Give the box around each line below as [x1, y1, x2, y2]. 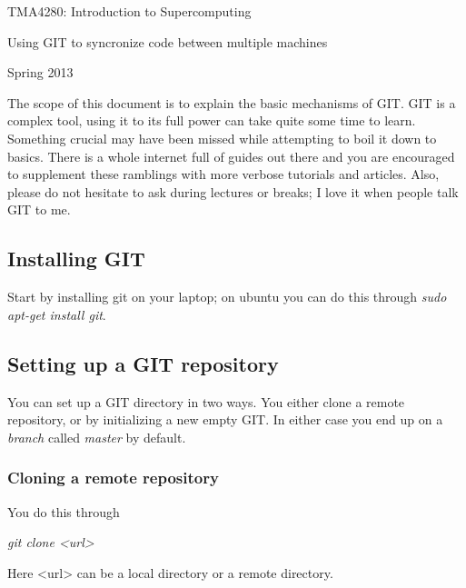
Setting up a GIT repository [7, 349, 279, 377]
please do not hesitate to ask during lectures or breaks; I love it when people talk [7, 182, 459, 201]
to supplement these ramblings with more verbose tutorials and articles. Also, [7, 164, 440, 184]
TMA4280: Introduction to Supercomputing [7, 2, 252, 20]
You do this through [7, 502, 120, 521]
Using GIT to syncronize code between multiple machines [7, 32, 328, 51]
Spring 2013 [7, 63, 74, 82]
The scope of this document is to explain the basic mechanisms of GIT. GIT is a [7, 93, 456, 112]
